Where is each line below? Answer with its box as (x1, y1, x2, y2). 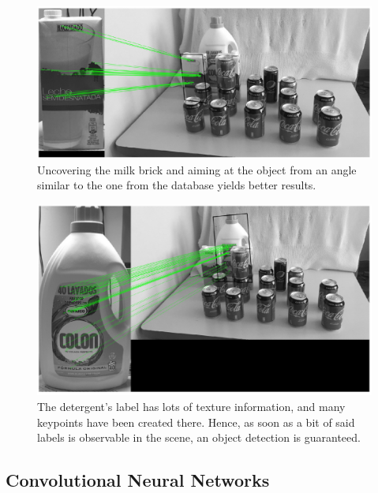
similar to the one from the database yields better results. (37, 177, 316, 193)
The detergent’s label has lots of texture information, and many (37, 398, 346, 414)
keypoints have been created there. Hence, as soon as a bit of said (37, 413, 355, 430)
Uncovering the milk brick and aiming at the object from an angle (37, 161, 357, 177)
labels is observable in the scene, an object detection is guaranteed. (37, 429, 361, 446)
